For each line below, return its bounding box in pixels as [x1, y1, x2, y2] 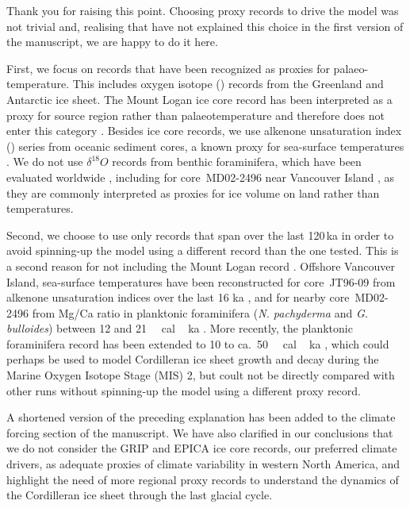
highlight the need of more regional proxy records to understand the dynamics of [6, 471, 399, 487]
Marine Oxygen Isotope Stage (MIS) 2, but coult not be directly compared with [6, 367, 395, 383]
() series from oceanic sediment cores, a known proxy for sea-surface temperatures [6, 137, 404, 154]
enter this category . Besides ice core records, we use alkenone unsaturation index [6, 122, 402, 139]
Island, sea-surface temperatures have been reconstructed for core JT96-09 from [6, 273, 396, 290]
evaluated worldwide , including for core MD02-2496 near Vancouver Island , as [6, 168, 395, 185]
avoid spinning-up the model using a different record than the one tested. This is [6, 242, 399, 259]
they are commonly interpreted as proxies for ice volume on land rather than [6, 184, 380, 201]
